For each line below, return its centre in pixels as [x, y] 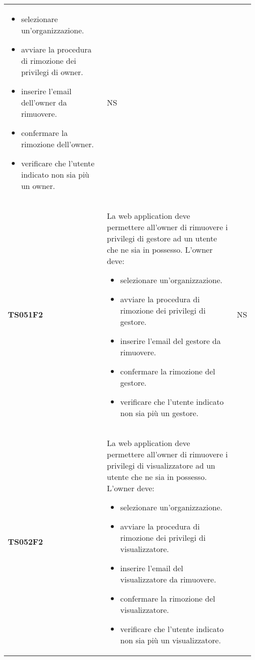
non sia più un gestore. [159, 413]
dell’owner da [44, 102]
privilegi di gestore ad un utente [162, 238]
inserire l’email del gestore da [171, 341]
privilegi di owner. [52, 72]
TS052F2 [25, 541]
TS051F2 [25, 314]
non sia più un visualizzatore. [171, 640]
